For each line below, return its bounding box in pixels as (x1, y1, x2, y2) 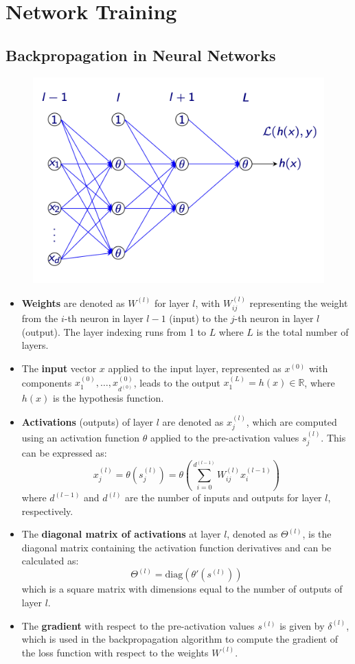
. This (321, 430, 346, 444)
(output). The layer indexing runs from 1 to (21, 324, 206, 339)
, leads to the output (133, 375, 220, 389)
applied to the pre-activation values (150, 430, 299, 444)
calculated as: (21, 553, 79, 568)
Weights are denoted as (21, 295, 125, 310)
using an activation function (21, 430, 140, 444)
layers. (21, 338, 49, 352)
